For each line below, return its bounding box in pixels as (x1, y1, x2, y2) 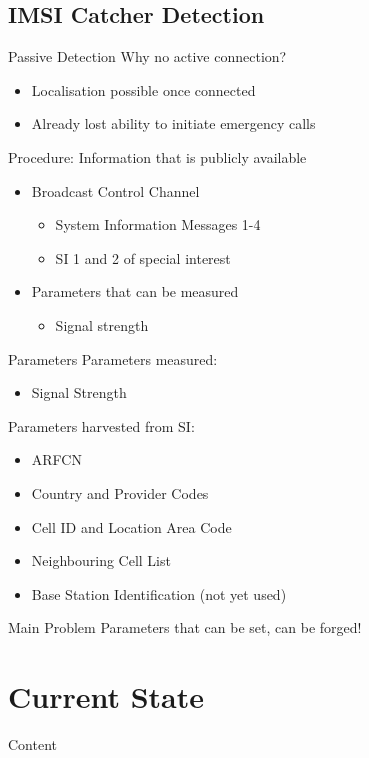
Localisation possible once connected (31, 79, 256, 100)
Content (8, 734, 57, 755)
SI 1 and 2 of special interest (55, 247, 231, 268)
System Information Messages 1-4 (55, 214, 261, 235)
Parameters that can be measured (31, 281, 239, 302)
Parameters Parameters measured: (8, 348, 218, 369)
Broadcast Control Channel (31, 180, 200, 201)
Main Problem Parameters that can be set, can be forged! (8, 617, 362, 638)
